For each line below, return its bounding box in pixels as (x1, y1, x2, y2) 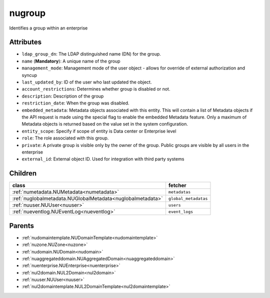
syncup (21, 72, 37, 78)
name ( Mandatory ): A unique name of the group (21, 58, 120, 64)
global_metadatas (168, 195, 208, 201)
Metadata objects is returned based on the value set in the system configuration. (21, 121, 188, 127)
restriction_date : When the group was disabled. (21, 100, 129, 106)
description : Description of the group (21, 93, 104, 99)
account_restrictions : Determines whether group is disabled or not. (21, 86, 170, 92)
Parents (9, 221, 34, 230)
